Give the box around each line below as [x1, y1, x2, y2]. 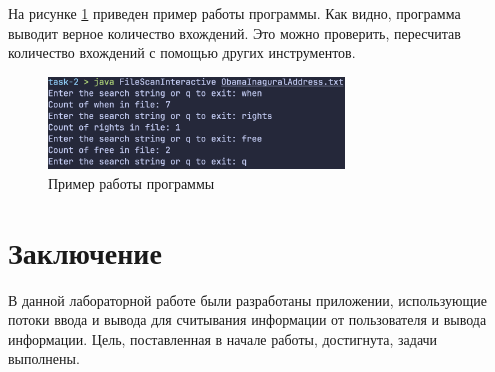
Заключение [8, 231, 162, 272]
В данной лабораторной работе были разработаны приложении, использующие [8, 289, 487, 310]
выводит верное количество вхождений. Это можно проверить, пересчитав [8, 22, 461, 43]
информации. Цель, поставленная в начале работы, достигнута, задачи [8, 328, 438, 349]
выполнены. [8, 348, 80, 369]
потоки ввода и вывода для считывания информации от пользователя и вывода [8, 309, 487, 330]
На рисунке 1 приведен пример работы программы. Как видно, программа [8, 3, 461, 23]
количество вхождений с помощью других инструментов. [8, 42, 356, 63]
